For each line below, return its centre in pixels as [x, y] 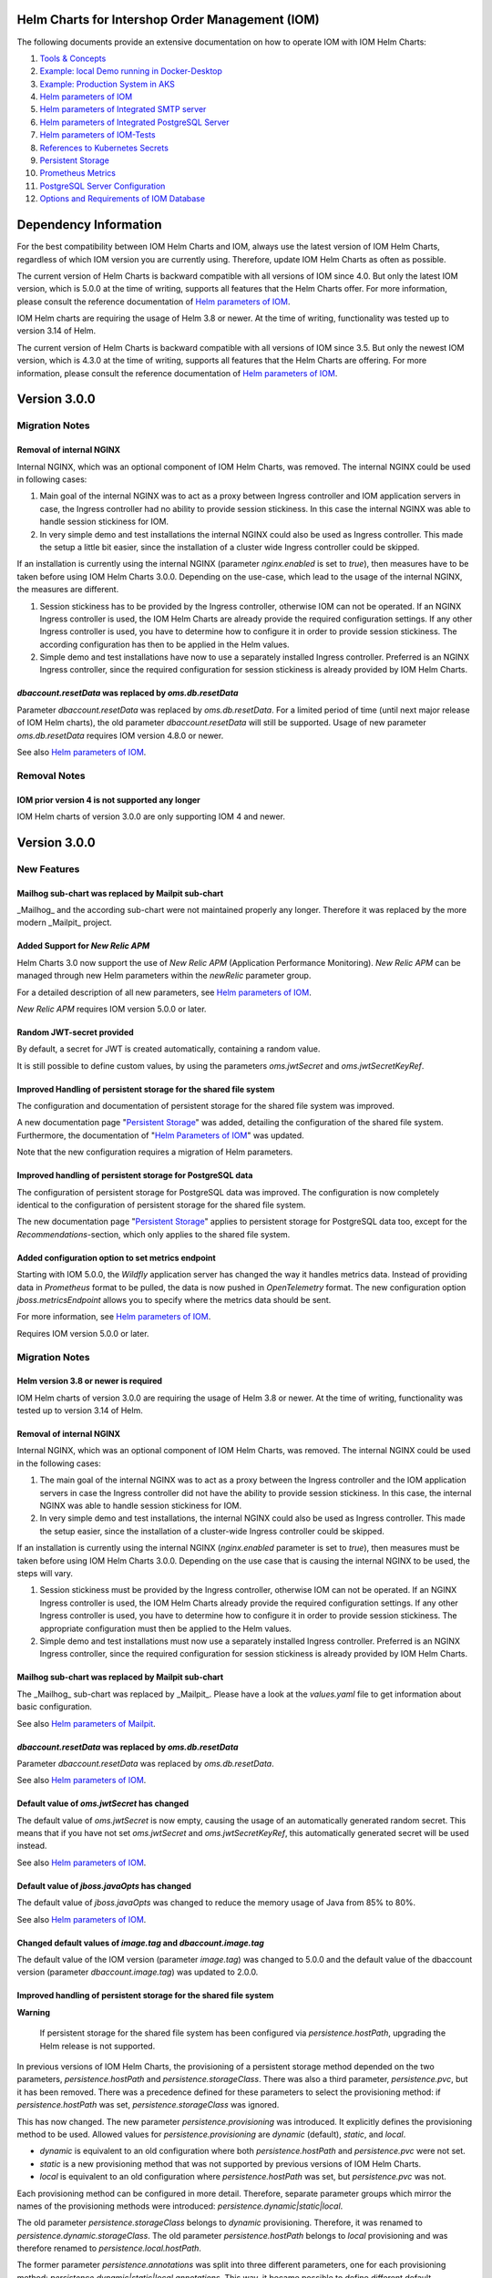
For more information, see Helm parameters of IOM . [114, 1317]
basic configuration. [55, 1707]
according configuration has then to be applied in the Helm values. [165, 644]
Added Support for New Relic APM [83, 946]
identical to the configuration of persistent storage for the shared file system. [161, 1205]
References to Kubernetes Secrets [104, 148]
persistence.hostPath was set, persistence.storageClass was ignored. [148, 2105]
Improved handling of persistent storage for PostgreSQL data [135, 1175]
